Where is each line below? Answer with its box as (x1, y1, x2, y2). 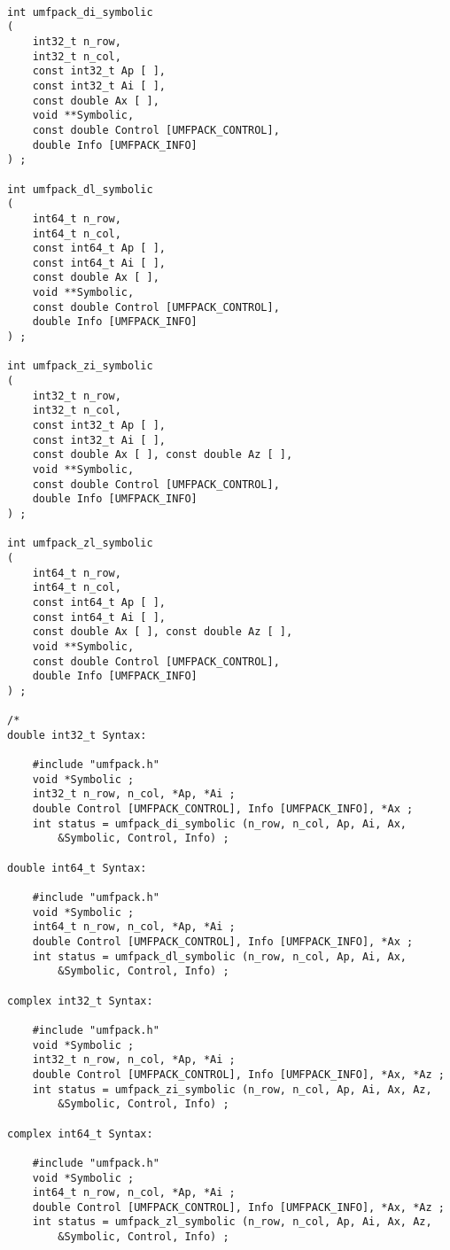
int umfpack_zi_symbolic (7, 360, 153, 373)
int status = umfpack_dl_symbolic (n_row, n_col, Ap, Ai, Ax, (32, 950, 407, 963)
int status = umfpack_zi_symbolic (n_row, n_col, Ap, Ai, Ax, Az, (32, 1083, 432, 1096)
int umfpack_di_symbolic (7, 5, 153, 19)
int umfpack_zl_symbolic (7, 537, 153, 550)
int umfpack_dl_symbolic (7, 182, 153, 196)
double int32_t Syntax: (7, 728, 147, 741)
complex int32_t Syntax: (7, 994, 153, 1007)
